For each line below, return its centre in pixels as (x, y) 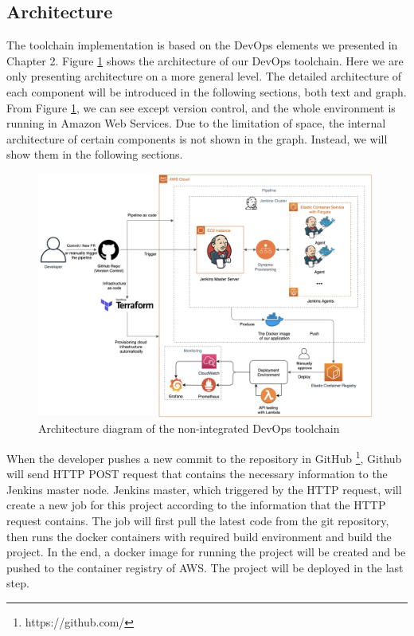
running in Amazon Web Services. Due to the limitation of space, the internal (196, 123)
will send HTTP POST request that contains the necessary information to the (197, 474)
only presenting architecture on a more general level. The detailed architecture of (204, 76)
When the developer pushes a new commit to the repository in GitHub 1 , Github (204, 457)
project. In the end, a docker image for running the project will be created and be (206, 552)
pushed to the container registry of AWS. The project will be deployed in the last (205, 567)
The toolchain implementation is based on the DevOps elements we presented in (202, 45)
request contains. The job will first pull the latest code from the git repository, (198, 520)
